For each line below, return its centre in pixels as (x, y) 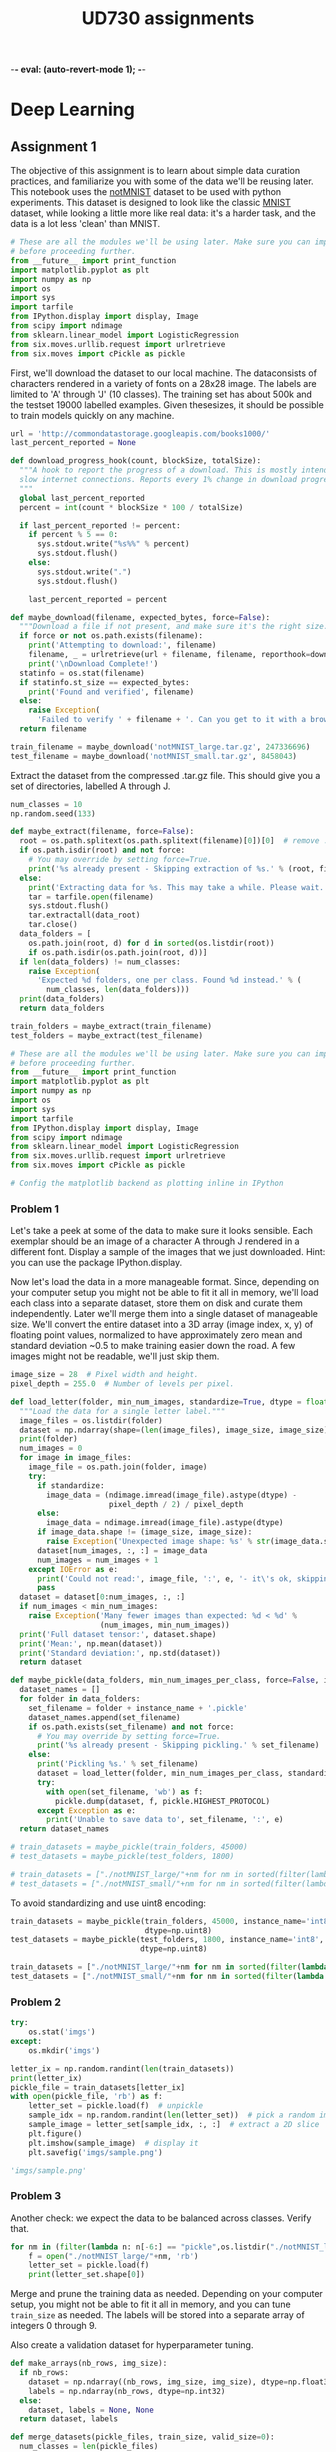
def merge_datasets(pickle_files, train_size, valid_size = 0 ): (142, 2437)
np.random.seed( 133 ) (53, 813)
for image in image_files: (75, 1458)
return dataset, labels (68, 2419)
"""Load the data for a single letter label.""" (122, 1411)
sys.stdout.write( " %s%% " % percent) (113, 544)
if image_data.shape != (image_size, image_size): (144, 1532)
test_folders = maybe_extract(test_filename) (106, 1035)
